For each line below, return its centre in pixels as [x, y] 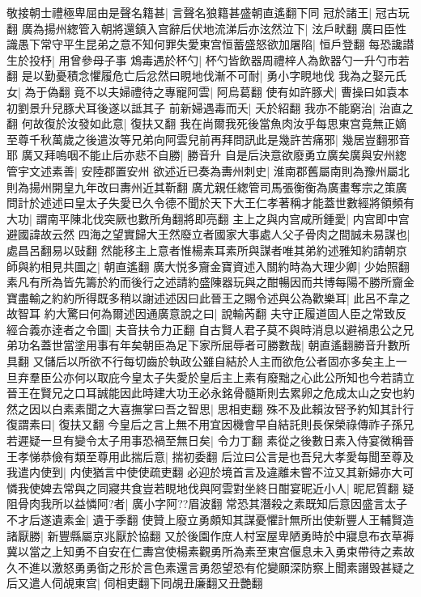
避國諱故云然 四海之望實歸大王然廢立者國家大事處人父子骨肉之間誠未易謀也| [208, 234]
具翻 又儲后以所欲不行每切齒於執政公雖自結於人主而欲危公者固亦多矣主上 [201, 361]
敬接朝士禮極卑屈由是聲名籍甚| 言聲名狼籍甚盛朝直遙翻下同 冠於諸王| [189, 12]
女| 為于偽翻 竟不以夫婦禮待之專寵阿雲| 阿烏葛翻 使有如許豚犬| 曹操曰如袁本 [208, 91]
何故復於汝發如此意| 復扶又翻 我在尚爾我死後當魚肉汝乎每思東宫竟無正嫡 [214, 123]
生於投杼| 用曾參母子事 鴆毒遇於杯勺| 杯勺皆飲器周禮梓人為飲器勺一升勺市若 [208, 59]
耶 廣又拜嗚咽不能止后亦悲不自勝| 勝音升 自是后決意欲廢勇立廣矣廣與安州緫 [206, 155]
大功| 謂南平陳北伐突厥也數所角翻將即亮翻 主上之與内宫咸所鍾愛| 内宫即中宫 [208, 218]
